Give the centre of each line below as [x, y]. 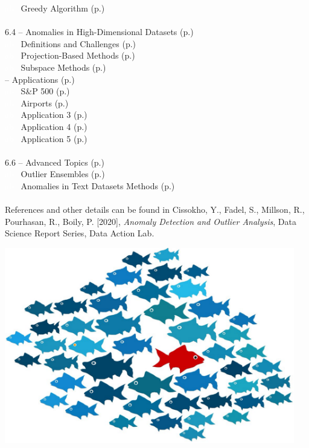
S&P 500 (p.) [45, 91]
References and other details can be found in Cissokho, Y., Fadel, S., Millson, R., [155, 209]
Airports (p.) [45, 102]
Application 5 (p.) [54, 138]
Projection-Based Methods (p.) [78, 55]
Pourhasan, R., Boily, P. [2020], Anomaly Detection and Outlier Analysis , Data [151, 221]
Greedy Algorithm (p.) [63, 8]
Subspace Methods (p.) [63, 67]
